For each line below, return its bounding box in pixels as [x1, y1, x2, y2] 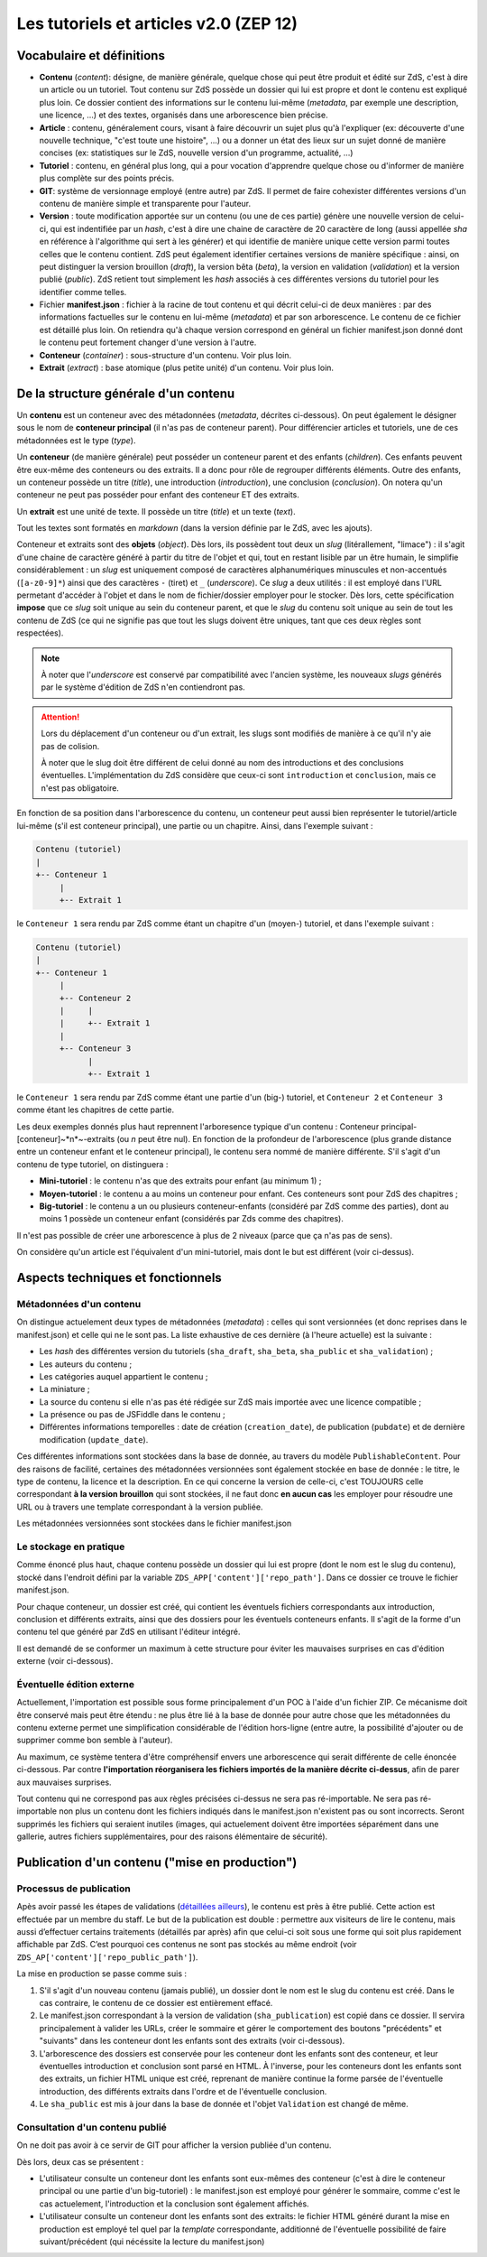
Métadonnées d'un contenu [16, 1297, 142, 1310]
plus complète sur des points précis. [39, 172, 175, 184]
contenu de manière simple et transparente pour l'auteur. [39, 198, 252, 209]
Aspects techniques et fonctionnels [16, 1270, 223, 1286]
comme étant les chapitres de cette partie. [16, 1104, 175, 1115]
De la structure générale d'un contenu [16, 385, 235, 401]
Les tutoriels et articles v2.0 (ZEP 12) [16, 14, 298, 33]
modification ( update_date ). [39, 1434, 149, 1444]
